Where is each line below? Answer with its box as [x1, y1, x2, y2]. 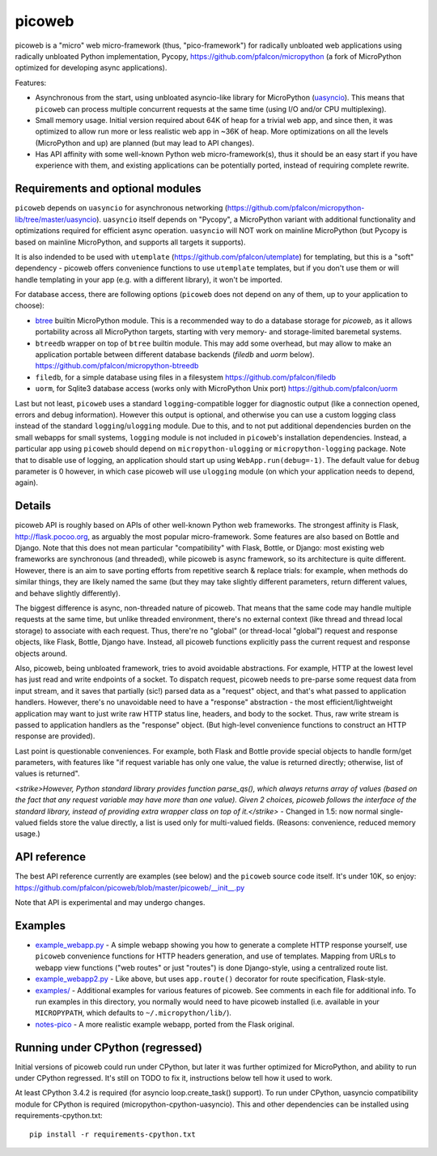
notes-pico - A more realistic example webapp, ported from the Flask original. [35, 1019, 295, 1029]
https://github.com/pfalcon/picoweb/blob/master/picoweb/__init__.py [15, 882, 245, 892]
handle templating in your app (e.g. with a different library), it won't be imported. [15, 274, 283, 284]
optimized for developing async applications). [15, 63, 168, 73]
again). [15, 478, 39, 487]
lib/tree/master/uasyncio [15, 215, 97, 224]
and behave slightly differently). [15, 588, 121, 598]
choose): [15, 300, 45, 311]
